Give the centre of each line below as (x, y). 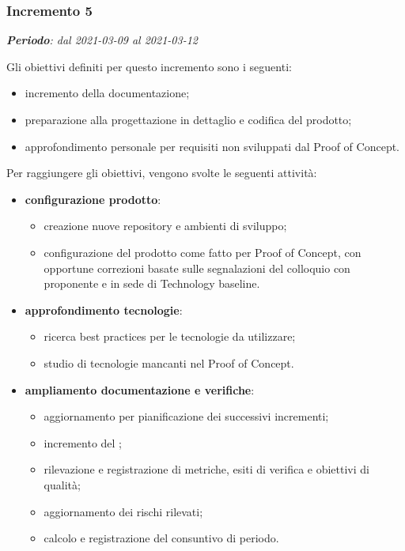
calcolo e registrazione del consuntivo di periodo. (161, 538)
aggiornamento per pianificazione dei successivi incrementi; (186, 416)
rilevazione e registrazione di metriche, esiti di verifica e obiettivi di (206, 469)
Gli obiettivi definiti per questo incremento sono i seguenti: (149, 66)
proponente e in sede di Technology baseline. (152, 283)
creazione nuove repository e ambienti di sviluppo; (165, 226)
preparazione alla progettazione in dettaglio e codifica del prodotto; (188, 119)
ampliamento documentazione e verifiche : (140, 389)
